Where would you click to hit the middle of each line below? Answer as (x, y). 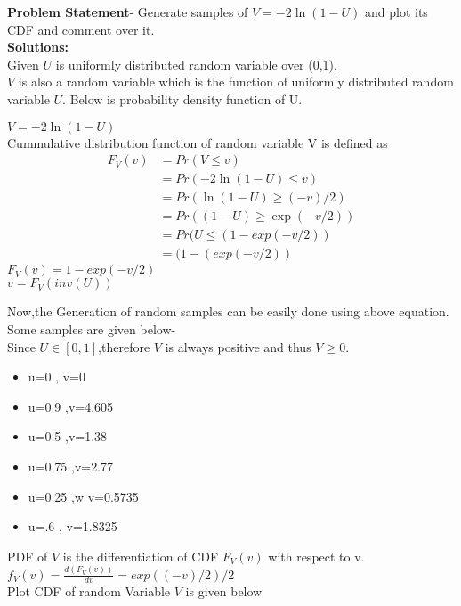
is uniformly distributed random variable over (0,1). (196, 64)
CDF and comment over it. (81, 29)
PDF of (28, 556)
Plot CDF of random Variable (89, 591)
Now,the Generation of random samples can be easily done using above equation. (228, 311)
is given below (224, 591)
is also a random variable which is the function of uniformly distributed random (236, 82)
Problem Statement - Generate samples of (128, 12)
